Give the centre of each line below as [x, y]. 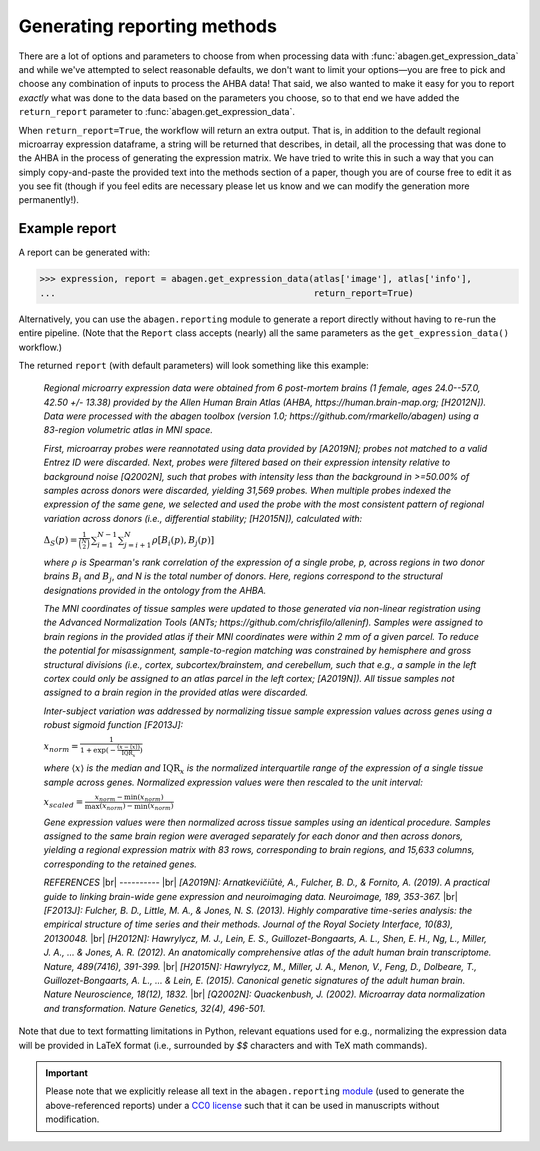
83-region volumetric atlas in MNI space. [128, 430]
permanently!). [49, 200]
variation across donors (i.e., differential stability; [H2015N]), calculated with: [203, 518]
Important [67, 1072]
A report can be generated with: [84, 252]
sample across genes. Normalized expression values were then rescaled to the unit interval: [233, 782]
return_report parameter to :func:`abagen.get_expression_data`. [156, 112]
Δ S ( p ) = [60, 541]
